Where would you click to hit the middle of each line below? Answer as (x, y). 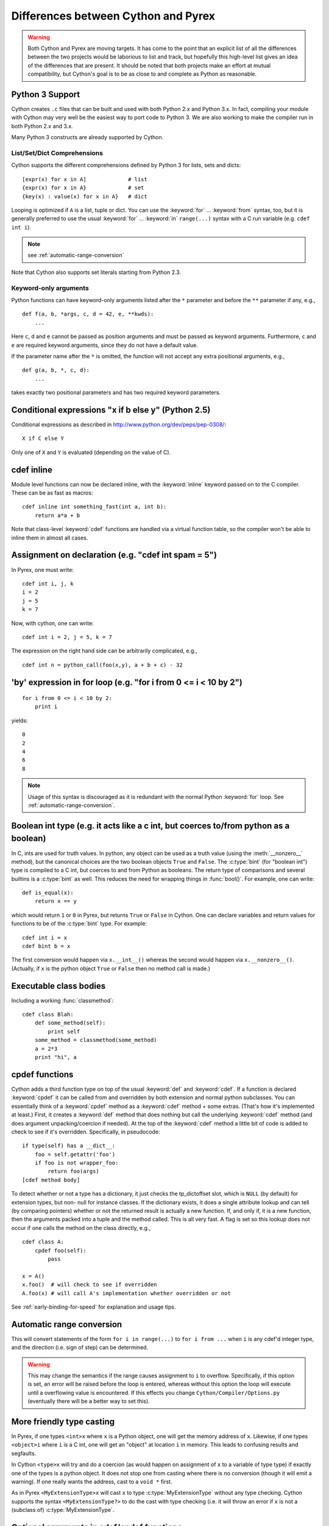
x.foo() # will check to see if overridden (90, 1285)
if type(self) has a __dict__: (69, 1146)
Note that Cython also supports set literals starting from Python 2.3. (96, 272)
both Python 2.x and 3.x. (42, 126)
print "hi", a (56, 1057)
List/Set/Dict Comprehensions (57, 153)
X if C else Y (43, 439)
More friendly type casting (63, 1422)
